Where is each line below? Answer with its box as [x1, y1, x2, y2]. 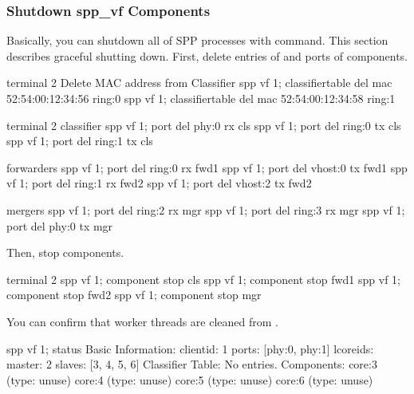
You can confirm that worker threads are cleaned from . [6, 313, 278, 329]
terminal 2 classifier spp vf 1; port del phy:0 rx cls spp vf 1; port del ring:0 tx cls [6, 116, 401, 133]
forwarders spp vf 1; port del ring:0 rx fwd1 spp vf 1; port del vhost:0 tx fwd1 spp [6, 159, 408, 175]
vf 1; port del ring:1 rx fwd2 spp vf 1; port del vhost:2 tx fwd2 [6, 175, 312, 191]
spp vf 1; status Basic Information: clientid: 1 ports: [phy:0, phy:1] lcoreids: [6, 340, 374, 357]
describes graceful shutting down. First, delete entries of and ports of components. [6, 47, 408, 64]
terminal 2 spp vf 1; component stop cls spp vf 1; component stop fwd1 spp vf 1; [6, 270, 401, 287]
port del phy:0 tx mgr [6, 217, 113, 234]
